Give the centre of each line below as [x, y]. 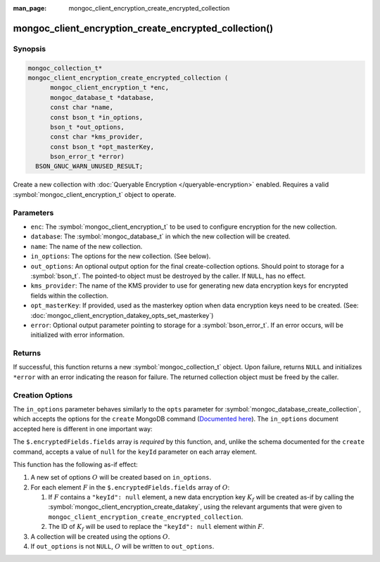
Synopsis [29, 49]
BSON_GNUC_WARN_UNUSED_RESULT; [89, 166]
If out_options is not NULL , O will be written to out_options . [122, 547]
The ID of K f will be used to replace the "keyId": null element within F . [156, 528]
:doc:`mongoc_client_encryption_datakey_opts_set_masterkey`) [122, 315]
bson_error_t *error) [87, 157]
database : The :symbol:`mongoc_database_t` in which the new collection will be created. [161, 236]
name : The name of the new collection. [87, 246]
